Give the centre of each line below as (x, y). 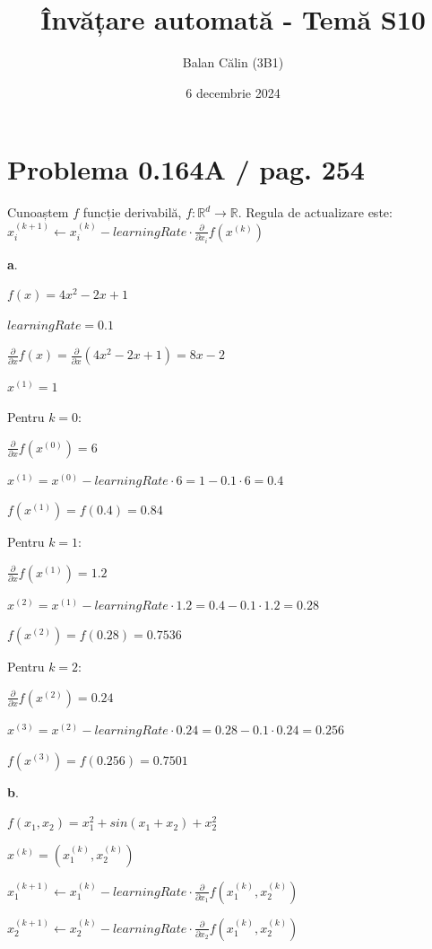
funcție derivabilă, (132, 212)
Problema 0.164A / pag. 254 (186, 169)
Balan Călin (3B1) (233, 62)
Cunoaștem (38, 212)
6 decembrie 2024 (233, 92)
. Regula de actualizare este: (315, 212)
